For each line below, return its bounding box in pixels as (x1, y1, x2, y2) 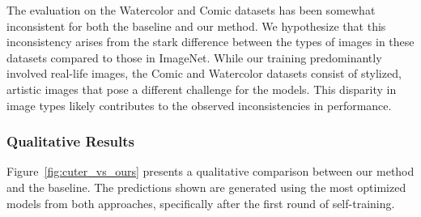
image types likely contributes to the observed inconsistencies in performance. (6, 96, 392, 113)
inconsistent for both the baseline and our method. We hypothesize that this (6, 17, 386, 34)
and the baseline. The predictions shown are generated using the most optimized (6, 178, 406, 195)
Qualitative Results (6, 131, 135, 151)
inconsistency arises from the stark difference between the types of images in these (6, 33, 415, 50)
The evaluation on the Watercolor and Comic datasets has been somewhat (6, 2, 376, 18)
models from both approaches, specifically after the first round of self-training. (6, 194, 395, 211)
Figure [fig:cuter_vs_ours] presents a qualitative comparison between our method (6, 163, 415, 180)
